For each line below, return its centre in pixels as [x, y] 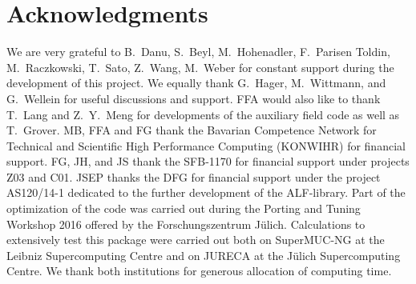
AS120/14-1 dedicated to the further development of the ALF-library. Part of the [206, 192]
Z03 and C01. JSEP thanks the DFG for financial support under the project [194, 176]
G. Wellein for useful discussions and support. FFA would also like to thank [194, 98]
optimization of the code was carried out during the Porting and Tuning [184, 208]
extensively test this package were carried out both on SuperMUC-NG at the [196, 240]
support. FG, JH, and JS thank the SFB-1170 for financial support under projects [208, 161]
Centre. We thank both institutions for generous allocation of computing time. [199, 271]
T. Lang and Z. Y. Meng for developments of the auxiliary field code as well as [203, 114]
